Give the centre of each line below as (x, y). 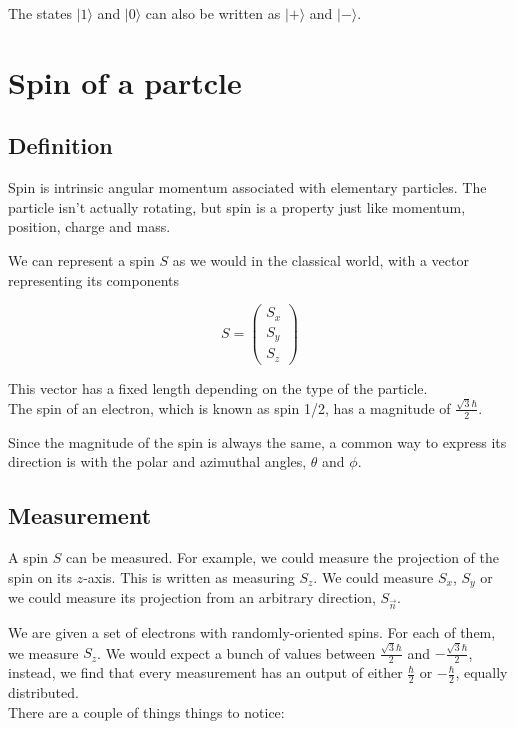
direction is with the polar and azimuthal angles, (157, 461)
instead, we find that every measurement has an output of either (205, 672)
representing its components (94, 279)
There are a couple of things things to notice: (146, 711)
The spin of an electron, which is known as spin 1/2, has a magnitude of (229, 407)
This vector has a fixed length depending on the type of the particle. (218, 387)
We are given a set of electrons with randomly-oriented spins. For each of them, (252, 631)
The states (40, 13)
